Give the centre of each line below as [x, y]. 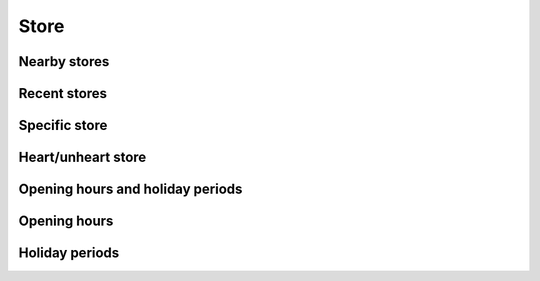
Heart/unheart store [82, 157]
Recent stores [63, 93]
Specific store [63, 125]
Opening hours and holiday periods [130, 189]
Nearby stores [64, 61]
